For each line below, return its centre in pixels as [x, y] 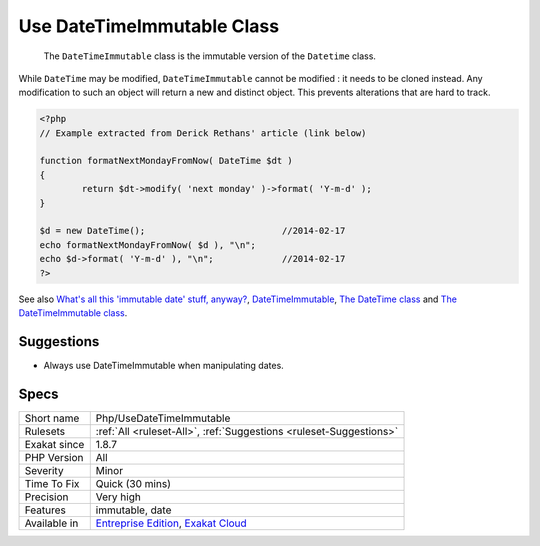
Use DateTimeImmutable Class [149, 26]
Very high [118, 497]
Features [45, 510]
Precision [46, 497]
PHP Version [54, 457]
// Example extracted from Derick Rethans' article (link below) [203, 133]
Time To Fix [52, 483]
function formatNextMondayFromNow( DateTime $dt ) [166, 161]
